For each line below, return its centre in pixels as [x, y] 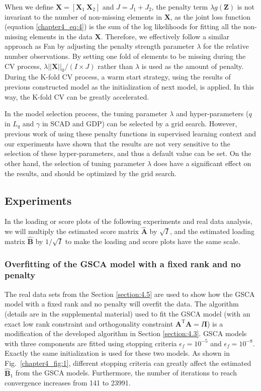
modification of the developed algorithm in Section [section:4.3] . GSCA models [126, 333]
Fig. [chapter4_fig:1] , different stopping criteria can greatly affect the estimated [128, 363]
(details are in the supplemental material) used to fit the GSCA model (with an [127, 313]
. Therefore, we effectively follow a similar [165, 36]
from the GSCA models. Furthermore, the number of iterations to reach [126, 373]
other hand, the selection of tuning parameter [75, 163]
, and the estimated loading [212, 231]
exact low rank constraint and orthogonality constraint [89, 323]
